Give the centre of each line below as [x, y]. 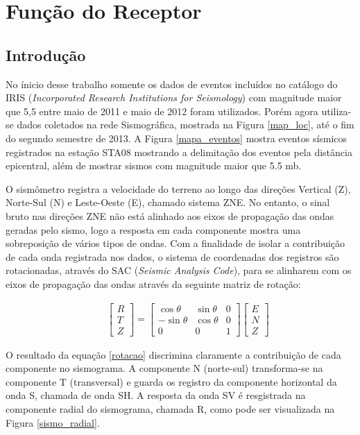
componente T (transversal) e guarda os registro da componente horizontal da [171, 381]
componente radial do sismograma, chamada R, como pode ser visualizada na [170, 408]
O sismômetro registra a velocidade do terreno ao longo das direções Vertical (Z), [178, 188]
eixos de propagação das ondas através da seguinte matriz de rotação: [153, 283]
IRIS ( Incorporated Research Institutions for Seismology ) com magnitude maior [174, 97]
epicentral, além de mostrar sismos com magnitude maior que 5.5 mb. [154, 165]
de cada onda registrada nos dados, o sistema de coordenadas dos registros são [172, 256]
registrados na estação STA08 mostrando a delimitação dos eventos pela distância [179, 152]
